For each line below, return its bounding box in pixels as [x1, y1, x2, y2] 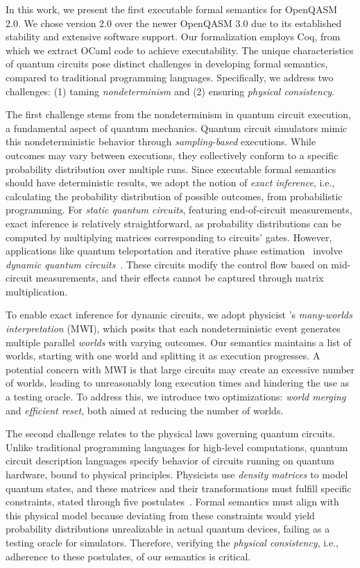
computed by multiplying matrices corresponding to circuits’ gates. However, [6, 229, 332, 244]
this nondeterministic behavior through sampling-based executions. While [6, 134, 316, 149]
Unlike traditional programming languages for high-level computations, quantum [6, 439, 348, 454]
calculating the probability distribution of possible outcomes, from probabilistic [6, 188, 343, 203]
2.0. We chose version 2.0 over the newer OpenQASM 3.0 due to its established [6, 15, 342, 30]
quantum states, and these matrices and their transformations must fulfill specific [6, 480, 352, 495]
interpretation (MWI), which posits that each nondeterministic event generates [6, 321, 341, 336]
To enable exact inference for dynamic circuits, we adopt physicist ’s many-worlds [6, 307, 352, 322]
